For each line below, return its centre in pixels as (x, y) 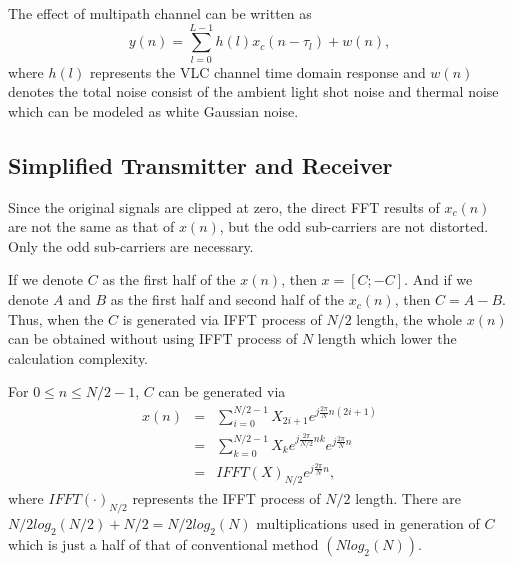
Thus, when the (56, 318)
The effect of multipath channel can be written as (160, 13)
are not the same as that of (91, 226)
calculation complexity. (78, 357)
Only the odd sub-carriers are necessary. (131, 245)
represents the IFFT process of (226, 498)
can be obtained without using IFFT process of (153, 338)
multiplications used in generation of (368, 523)
